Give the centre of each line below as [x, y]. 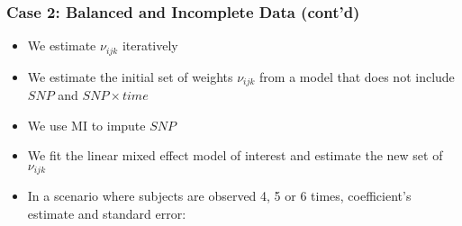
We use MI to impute [86, 125]
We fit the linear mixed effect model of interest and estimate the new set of [235, 155]
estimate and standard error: [107, 213]
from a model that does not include [357, 76]
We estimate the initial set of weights [130, 76]
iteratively [150, 45]
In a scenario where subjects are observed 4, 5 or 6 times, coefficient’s [219, 196]
